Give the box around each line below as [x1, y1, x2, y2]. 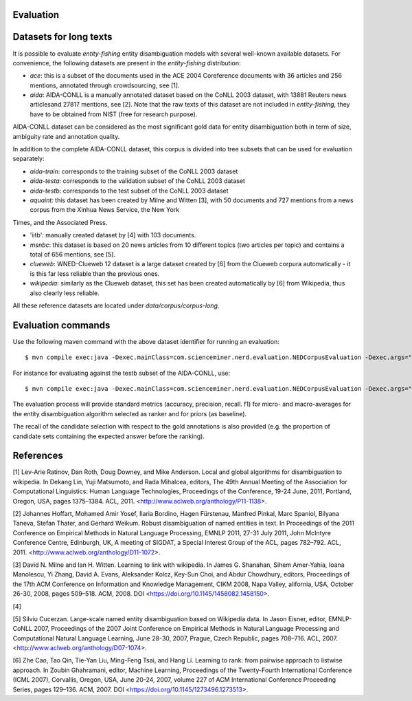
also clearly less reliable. [30, 289, 100, 297]
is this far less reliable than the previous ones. [30, 269, 160, 278]
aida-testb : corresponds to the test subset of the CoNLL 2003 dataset [30, 186, 229, 195]
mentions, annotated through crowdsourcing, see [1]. [30, 81, 180, 89]
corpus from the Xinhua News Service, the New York [30, 206, 180, 214]
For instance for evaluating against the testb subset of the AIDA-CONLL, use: [12, 369, 230, 377]
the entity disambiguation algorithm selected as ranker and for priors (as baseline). [12, 409, 247, 418]
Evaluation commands [12, 319, 111, 331]
